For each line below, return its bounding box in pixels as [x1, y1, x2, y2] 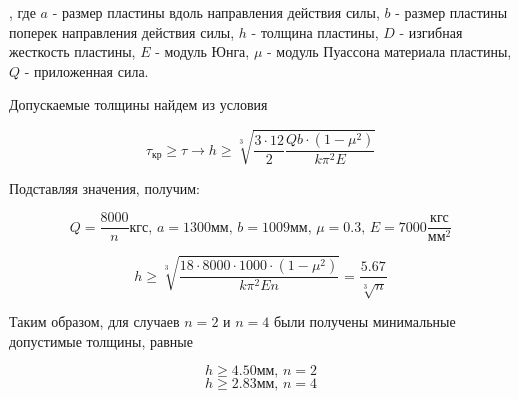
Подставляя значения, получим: [9, 177, 200, 198]
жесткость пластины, [9, 41, 136, 62]
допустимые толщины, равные [9, 330, 193, 351]
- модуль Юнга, [155, 41, 250, 62]
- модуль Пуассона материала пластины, [267, 41, 512, 62]
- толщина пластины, [251, 21, 379, 42]
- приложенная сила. [24, 60, 149, 81]
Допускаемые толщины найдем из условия [9, 94, 268, 115]
